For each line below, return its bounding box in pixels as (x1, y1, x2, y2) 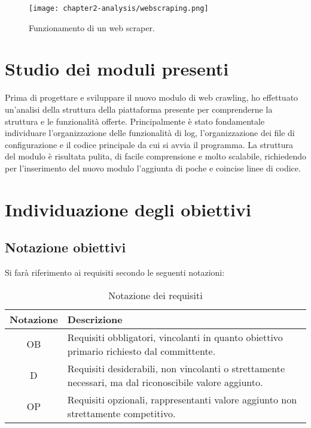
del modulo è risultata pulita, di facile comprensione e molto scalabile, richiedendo (5, 150, 306, 162)
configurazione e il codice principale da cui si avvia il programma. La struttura (5, 138, 294, 150)
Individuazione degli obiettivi (5, 197, 251, 221)
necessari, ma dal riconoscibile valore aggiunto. (67, 375, 263, 389)
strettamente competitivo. (67, 406, 176, 420)
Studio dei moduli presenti (5, 56, 229, 81)
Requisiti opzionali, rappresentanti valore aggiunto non (67, 392, 297, 406)
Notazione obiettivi (5, 238, 126, 257)
